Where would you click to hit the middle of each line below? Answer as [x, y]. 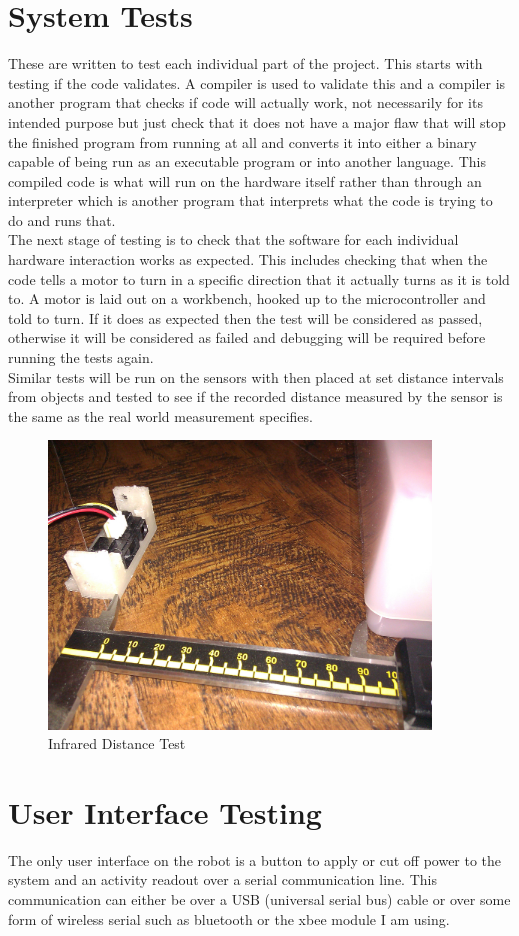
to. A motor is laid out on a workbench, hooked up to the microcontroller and [247, 298]
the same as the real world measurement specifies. [160, 415]
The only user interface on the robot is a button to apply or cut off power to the [255, 859]
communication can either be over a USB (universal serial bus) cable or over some [259, 899]
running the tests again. [81, 357]
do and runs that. [62, 219]
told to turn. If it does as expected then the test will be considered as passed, [245, 317]
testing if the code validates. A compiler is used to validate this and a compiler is [257, 82]
